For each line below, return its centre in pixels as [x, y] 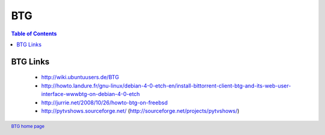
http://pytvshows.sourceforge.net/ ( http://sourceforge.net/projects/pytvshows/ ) [141, 110]
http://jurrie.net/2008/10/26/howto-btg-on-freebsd [104, 103]
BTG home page [28, 127]
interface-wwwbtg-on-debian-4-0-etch [91, 94]
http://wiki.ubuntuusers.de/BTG [80, 77]
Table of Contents [34, 34]
